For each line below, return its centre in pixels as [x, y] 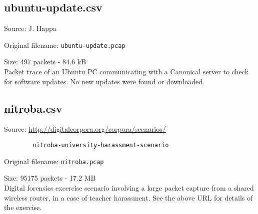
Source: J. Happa [30, 28]
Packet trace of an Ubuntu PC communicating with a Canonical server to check [126, 72]
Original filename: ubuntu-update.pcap [65, 45]
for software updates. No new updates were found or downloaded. [104, 81]
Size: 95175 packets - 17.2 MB [50, 178]
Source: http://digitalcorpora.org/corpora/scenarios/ [85, 129]
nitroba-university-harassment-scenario [101, 145]
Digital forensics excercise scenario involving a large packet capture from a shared [129, 187]
